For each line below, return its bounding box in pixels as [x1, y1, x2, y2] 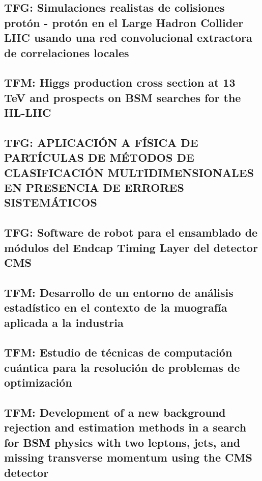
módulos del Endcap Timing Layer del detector [4, 239, 258, 255]
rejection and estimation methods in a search [4, 419, 247, 435]
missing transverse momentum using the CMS [4, 449, 252, 465]
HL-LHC [4, 105, 51, 120]
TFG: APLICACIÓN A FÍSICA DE [4, 134, 198, 150]
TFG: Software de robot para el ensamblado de [4, 224, 258, 240]
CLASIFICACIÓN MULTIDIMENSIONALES [4, 164, 254, 180]
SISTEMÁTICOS [4, 194, 97, 210]
